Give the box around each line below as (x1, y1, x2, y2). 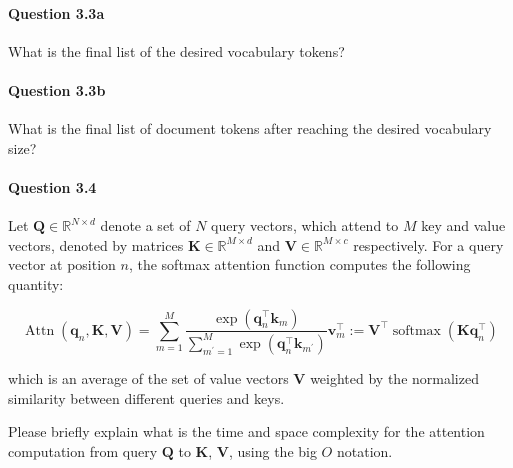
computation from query (8, 440, 158, 461)
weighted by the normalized (310, 367, 479, 388)
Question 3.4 (8, 176, 97, 197)
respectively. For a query (353, 234, 504, 255)
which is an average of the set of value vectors (8, 367, 289, 388)
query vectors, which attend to (211, 215, 399, 236)
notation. (336, 440, 393, 461)
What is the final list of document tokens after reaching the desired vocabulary (8, 118, 492, 139)
